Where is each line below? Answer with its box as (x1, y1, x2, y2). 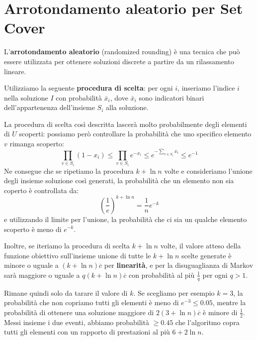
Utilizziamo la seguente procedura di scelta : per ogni (4, 83, 173, 93)
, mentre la (212, 297, 246, 308)
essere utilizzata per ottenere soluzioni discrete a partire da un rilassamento (4, 56, 234, 66)
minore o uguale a (4, 260, 59, 270)
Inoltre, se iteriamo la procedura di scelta (4, 240, 130, 251)
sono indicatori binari (139, 92, 204, 103)
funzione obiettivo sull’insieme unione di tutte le (4, 250, 151, 260)
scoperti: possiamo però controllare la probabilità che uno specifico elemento (19, 128, 252, 139)
